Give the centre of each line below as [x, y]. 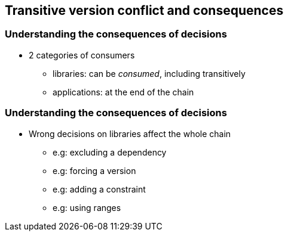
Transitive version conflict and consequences [144, 10]
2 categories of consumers [82, 55]
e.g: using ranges [87, 207]
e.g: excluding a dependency [110, 152]
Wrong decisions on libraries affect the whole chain [130, 133]
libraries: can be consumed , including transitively [149, 73]
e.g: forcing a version [94, 170]
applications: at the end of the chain [123, 92]
